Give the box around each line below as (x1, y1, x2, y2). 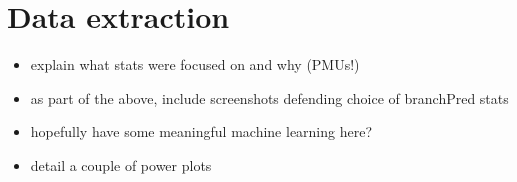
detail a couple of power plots (30, 154, 212, 175)
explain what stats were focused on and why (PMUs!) (30, 54, 360, 75)
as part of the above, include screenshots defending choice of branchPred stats (30, 87, 509, 108)
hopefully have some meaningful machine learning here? (30, 121, 373, 142)
